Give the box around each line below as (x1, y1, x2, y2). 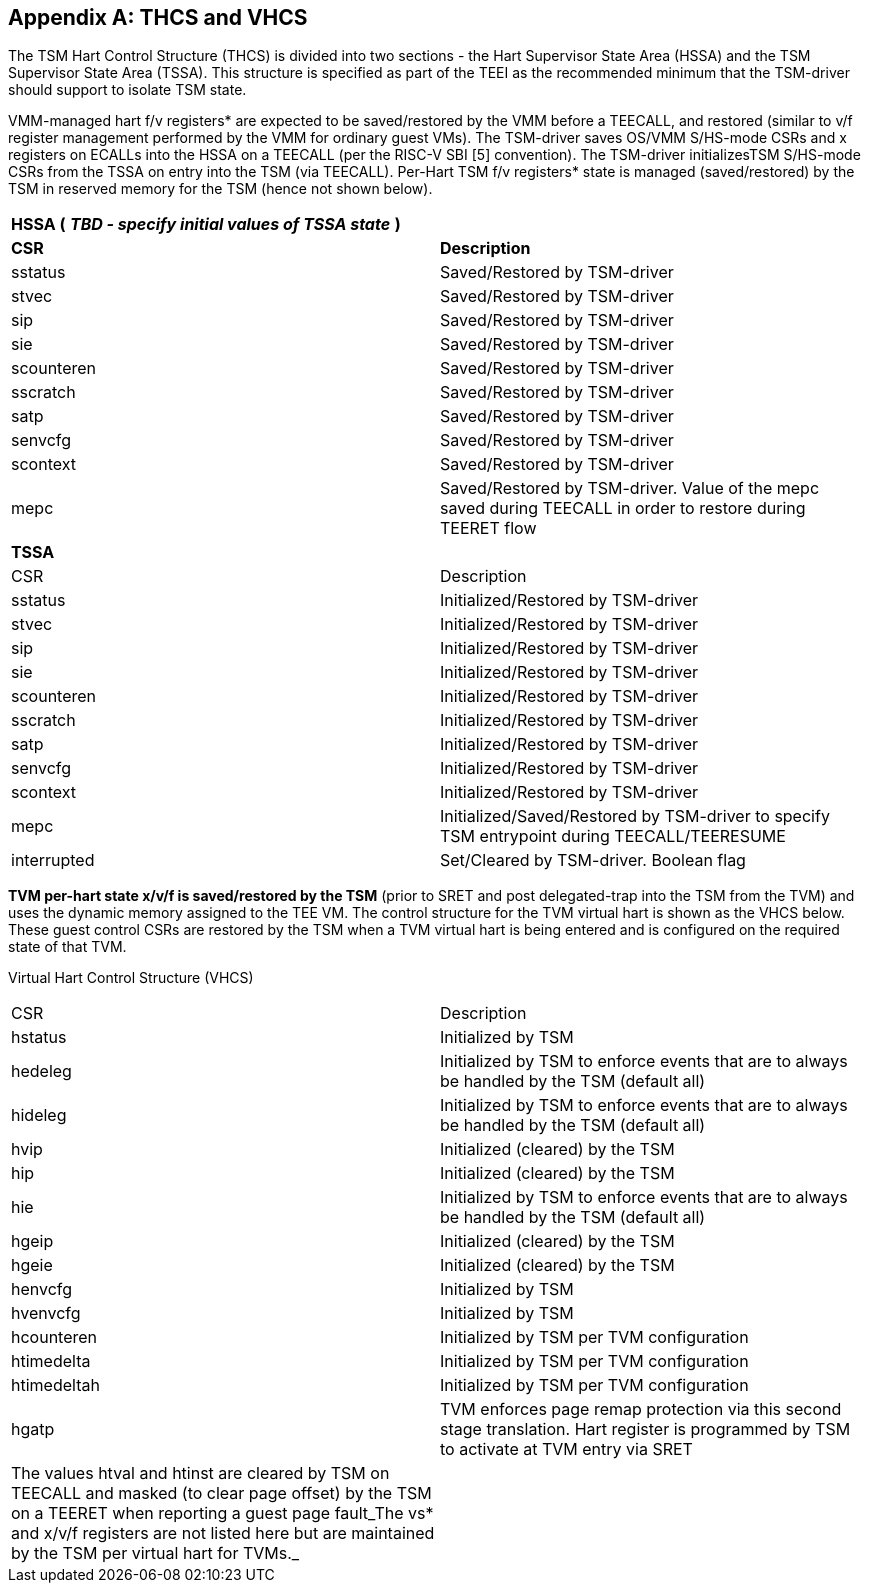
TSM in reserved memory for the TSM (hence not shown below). (8, 180, 433, 198)
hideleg (11, 1105, 67, 1126)
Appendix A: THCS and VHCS (8, 5, 308, 30)
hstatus (11, 1027, 67, 1048)
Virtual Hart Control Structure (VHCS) (8, 969, 254, 987)
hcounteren (11, 1327, 98, 1348)
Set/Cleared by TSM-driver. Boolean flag (440, 850, 746, 871)
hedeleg (11, 1061, 72, 1082)
